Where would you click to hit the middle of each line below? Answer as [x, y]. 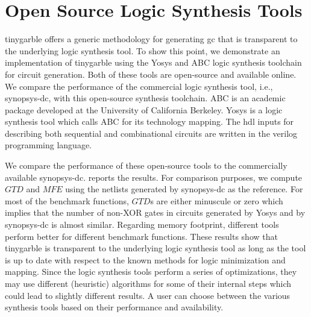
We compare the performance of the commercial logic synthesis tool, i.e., [139, 86]
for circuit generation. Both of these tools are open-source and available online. [151, 74]
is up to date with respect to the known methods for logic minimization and [145, 259]
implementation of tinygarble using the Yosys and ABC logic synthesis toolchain [153, 62]
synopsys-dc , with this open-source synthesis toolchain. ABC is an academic [145, 98]
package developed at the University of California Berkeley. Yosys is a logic [144, 109]
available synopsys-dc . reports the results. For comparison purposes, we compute [154, 177]
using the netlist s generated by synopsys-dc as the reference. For [184, 189]
